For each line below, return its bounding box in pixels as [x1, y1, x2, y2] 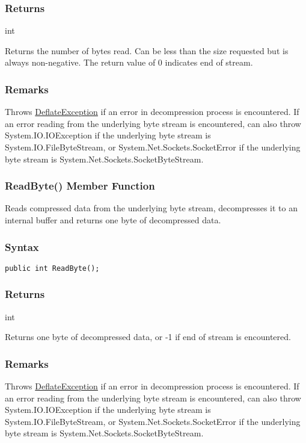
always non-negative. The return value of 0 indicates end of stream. [5, 56, 253, 69]
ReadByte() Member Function [5, 178, 155, 193]
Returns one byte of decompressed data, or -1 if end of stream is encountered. [5, 330, 291, 343]
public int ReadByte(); [5, 264, 100, 273]
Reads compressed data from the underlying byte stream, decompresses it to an [5, 202, 298, 214]
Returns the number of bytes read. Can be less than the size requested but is [5, 44, 289, 57]
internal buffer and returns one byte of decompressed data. [5, 214, 221, 226]
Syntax [5, 239, 39, 254]
